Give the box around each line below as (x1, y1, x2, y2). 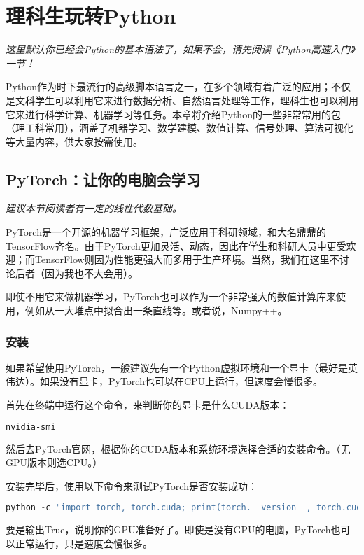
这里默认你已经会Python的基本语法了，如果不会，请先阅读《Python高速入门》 (6, 42, 355, 57)
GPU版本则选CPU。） (6, 455, 103, 470)
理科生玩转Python (6, 1, 176, 30)
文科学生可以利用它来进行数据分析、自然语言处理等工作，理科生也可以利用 (15, 92, 358, 107)
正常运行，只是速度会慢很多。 (15, 535, 153, 550)
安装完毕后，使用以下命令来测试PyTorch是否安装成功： (6, 478, 258, 493)
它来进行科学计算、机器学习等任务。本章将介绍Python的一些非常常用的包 (6, 106, 341, 121)
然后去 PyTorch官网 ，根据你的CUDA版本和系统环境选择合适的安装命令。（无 (6, 441, 351, 456)
